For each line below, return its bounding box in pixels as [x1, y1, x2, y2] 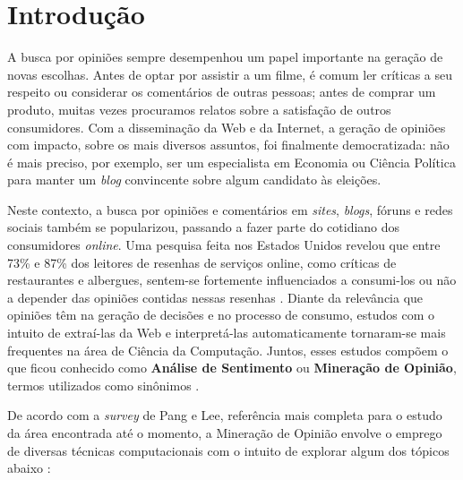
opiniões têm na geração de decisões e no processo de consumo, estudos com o [7, 305, 434, 324]
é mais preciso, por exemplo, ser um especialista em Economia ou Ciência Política [7, 152, 456, 171]
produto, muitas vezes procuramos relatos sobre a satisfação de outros [7, 99, 391, 118]
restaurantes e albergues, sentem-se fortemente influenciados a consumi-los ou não [7, 270, 457, 289]
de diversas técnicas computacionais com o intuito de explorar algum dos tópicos [7, 441, 450, 459]
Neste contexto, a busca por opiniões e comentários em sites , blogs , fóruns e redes [7, 200, 453, 219]
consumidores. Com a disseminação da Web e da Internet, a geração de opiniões [7, 117, 446, 136]
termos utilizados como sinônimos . [7, 375, 200, 394]
